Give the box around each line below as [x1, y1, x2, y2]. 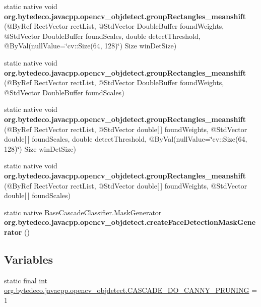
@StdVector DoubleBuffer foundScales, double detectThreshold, [4, 30, 201, 41]
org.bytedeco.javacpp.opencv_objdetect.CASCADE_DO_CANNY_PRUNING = [4, 285, 257, 295]
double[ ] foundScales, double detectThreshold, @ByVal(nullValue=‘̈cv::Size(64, [4, 134, 247, 144]
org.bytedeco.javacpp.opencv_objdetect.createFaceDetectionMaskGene [4, 217, 256, 227]
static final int [4, 275, 48, 285]
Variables [4, 251, 53, 267]
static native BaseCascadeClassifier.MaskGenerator [4, 207, 162, 217]
